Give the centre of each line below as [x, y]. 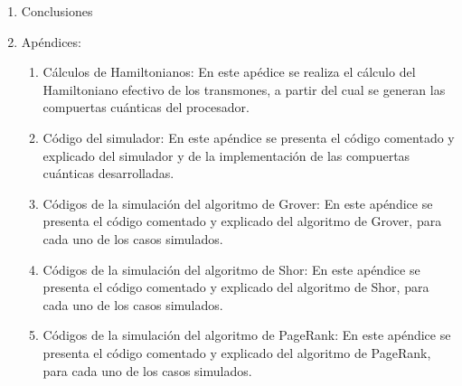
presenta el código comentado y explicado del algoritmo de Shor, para [236, 287]
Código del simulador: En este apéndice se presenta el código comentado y [249, 137]
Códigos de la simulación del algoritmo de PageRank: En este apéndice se [247, 335]
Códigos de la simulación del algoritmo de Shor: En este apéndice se [231, 269]
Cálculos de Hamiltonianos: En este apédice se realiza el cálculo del [229, 72]
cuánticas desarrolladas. [108, 173]
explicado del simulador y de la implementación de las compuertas [226, 155]
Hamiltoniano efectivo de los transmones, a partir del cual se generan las [244, 89]
